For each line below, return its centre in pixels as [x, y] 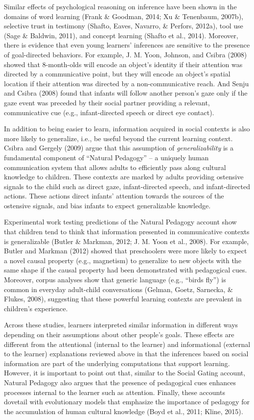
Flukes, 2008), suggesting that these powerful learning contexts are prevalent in [123, 299]
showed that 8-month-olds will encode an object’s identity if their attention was [123, 64]
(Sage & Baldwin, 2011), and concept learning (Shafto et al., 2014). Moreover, [121, 35]
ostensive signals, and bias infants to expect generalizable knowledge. [107, 205]
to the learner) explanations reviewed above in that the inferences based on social [126, 354]
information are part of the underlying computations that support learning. [117, 363]
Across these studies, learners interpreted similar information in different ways [121, 325]
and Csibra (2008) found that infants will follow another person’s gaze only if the [126, 93]
